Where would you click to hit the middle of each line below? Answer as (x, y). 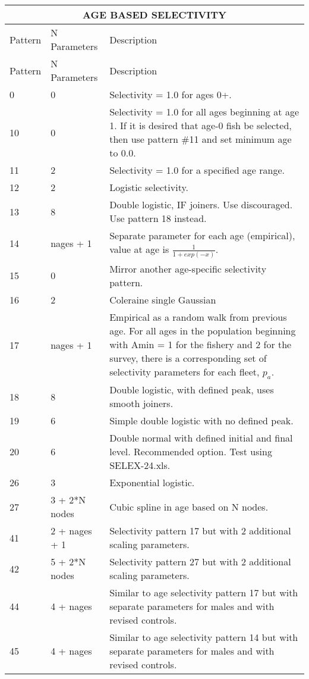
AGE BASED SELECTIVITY (154, 15)
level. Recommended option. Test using (191, 452)
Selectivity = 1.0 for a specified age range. (197, 170)
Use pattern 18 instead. (158, 218)
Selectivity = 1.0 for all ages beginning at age (204, 112)
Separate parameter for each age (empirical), (202, 235)
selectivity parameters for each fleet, (185, 371)
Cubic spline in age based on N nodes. (189, 506)
